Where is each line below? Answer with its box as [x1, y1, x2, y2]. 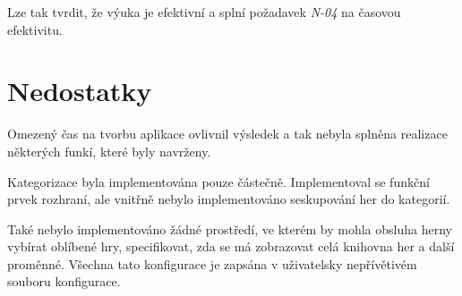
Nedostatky [7, 72, 152, 109]
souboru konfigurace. [7, 272, 121, 291]
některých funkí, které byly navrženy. [7, 141, 211, 160]
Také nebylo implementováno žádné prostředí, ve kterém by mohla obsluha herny [7, 219, 452, 238]
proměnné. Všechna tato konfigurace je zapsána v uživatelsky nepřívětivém [7, 254, 417, 273]
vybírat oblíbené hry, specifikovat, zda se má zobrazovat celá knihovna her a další [7, 237, 455, 256]
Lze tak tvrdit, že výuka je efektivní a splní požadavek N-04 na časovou [7, 3, 401, 21]
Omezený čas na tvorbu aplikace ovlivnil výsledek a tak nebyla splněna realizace [7, 124, 448, 143]
